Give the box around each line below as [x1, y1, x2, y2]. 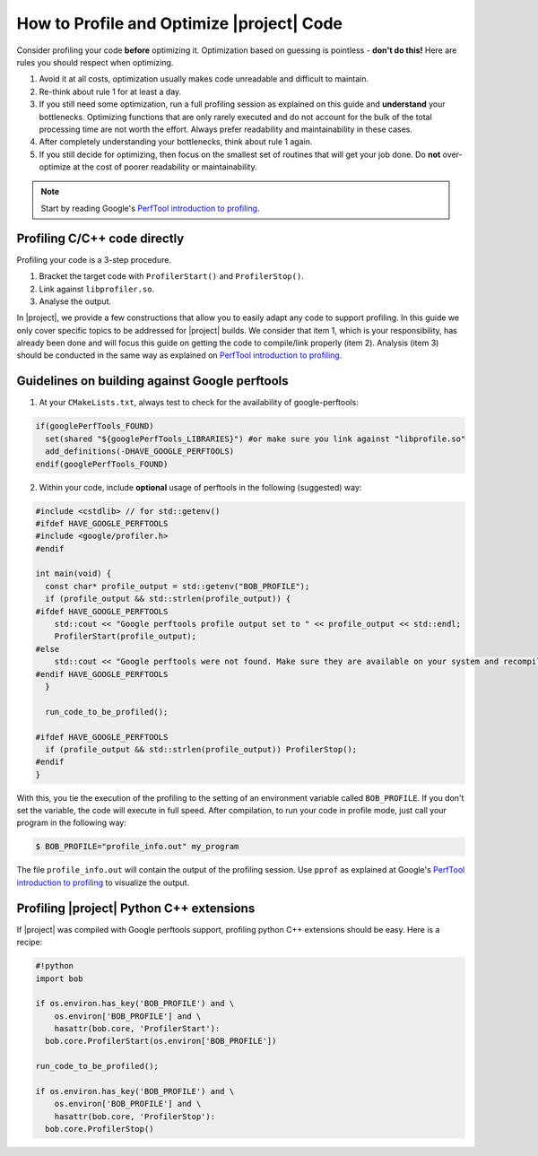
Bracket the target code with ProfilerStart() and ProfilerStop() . [39, 271, 304, 282]
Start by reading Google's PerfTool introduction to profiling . [40, 203, 260, 213]
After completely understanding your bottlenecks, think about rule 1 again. [39, 136, 313, 147]
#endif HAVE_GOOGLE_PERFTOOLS [35, 669, 169, 679]
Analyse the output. [39, 296, 112, 307]
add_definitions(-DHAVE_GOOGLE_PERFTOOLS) [45, 447, 235, 456]
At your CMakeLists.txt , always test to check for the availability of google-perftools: [39, 397, 359, 408]
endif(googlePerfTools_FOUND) [35, 458, 169, 469]
